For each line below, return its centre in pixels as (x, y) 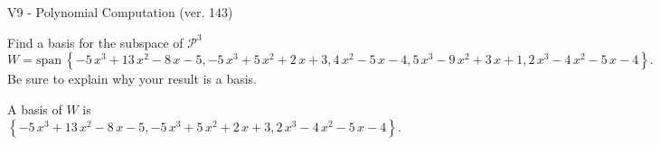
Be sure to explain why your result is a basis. (132, 79)
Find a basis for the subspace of (95, 42)
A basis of (35, 109)
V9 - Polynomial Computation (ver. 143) (120, 12)
